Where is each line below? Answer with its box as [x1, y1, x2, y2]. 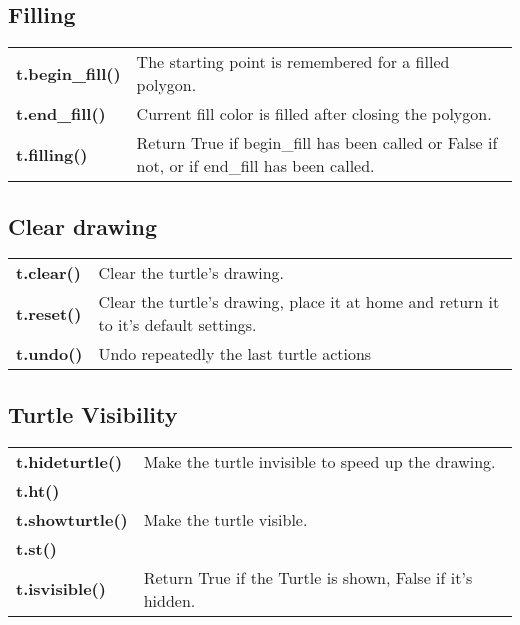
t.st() [16, 536, 57, 560]
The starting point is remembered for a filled [136, 50, 450, 74]
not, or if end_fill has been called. [136, 154, 375, 178]
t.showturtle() [16, 507, 128, 531]
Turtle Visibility [8, 398, 178, 429]
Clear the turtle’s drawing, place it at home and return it [98, 290, 500, 314]
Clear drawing [8, 210, 158, 241]
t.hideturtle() [16, 449, 123, 473]
